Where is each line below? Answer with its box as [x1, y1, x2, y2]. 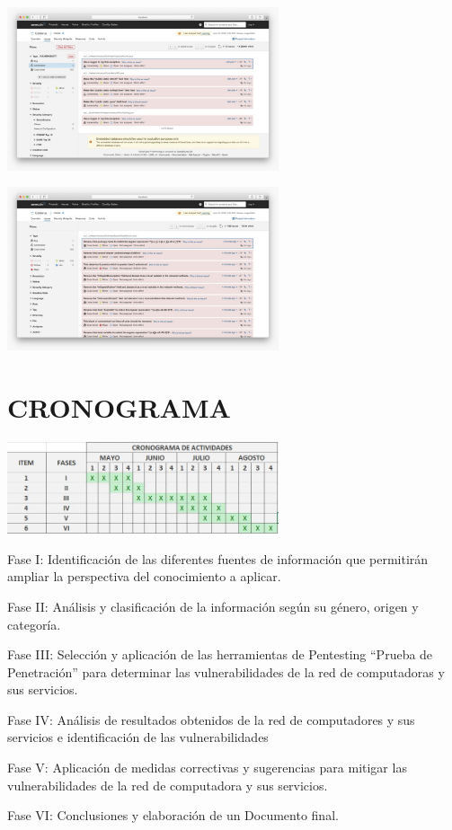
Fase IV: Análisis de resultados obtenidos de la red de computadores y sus [7, 710, 415, 728]
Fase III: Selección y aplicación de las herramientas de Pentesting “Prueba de [7, 645, 433, 664]
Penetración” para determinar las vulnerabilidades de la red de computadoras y [7, 662, 445, 681]
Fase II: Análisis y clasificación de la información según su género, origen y [7, 596, 419, 615]
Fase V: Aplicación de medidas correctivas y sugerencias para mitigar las [7, 758, 407, 777]
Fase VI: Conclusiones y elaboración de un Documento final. [7, 806, 339, 825]
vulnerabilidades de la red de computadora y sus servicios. [7, 775, 328, 794]
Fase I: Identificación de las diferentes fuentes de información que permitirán [7, 549, 429, 568]
